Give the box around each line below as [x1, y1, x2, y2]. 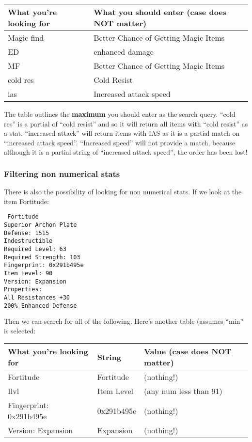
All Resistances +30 [4, 294, 70, 301]
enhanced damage [94, 46, 154, 57]
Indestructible [4, 237, 53, 245]
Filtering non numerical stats [4, 167, 120, 179]
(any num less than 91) [144, 385, 222, 397]
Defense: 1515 [4, 229, 49, 237]
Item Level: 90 [4, 269, 53, 277]
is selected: [4, 325, 36, 335]
